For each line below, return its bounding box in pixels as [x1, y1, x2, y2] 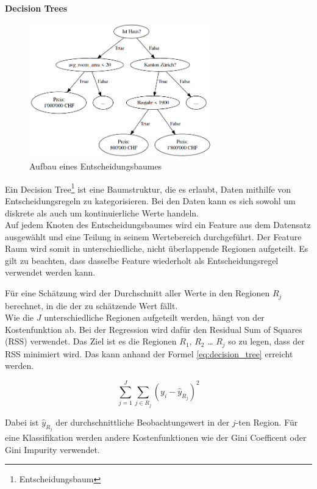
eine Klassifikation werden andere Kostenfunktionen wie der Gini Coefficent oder [5, 431, 307, 444]
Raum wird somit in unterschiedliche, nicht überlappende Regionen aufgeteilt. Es [5, 242, 308, 255]
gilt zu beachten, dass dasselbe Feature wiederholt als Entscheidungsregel [5, 254, 279, 266]
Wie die [5, 311, 34, 324]
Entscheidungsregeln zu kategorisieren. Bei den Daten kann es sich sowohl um [5, 194, 296, 207]
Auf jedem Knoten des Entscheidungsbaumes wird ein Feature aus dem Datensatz [5, 218, 311, 231]
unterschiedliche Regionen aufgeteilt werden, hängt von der [44, 311, 265, 324]
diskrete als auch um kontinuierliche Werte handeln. [5, 206, 199, 219]
